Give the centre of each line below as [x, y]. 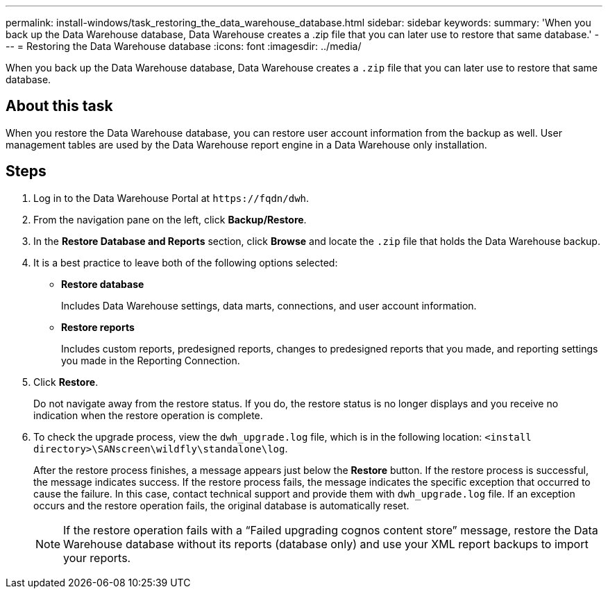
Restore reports [98, 327]
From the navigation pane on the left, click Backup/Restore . [170, 219]
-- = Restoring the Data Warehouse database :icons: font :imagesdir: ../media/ [184, 46]
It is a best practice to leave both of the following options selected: [186, 262]
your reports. [97, 558]
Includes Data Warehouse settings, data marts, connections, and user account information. [269, 305]
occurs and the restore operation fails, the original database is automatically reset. [221, 505]
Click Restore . [66, 382]
